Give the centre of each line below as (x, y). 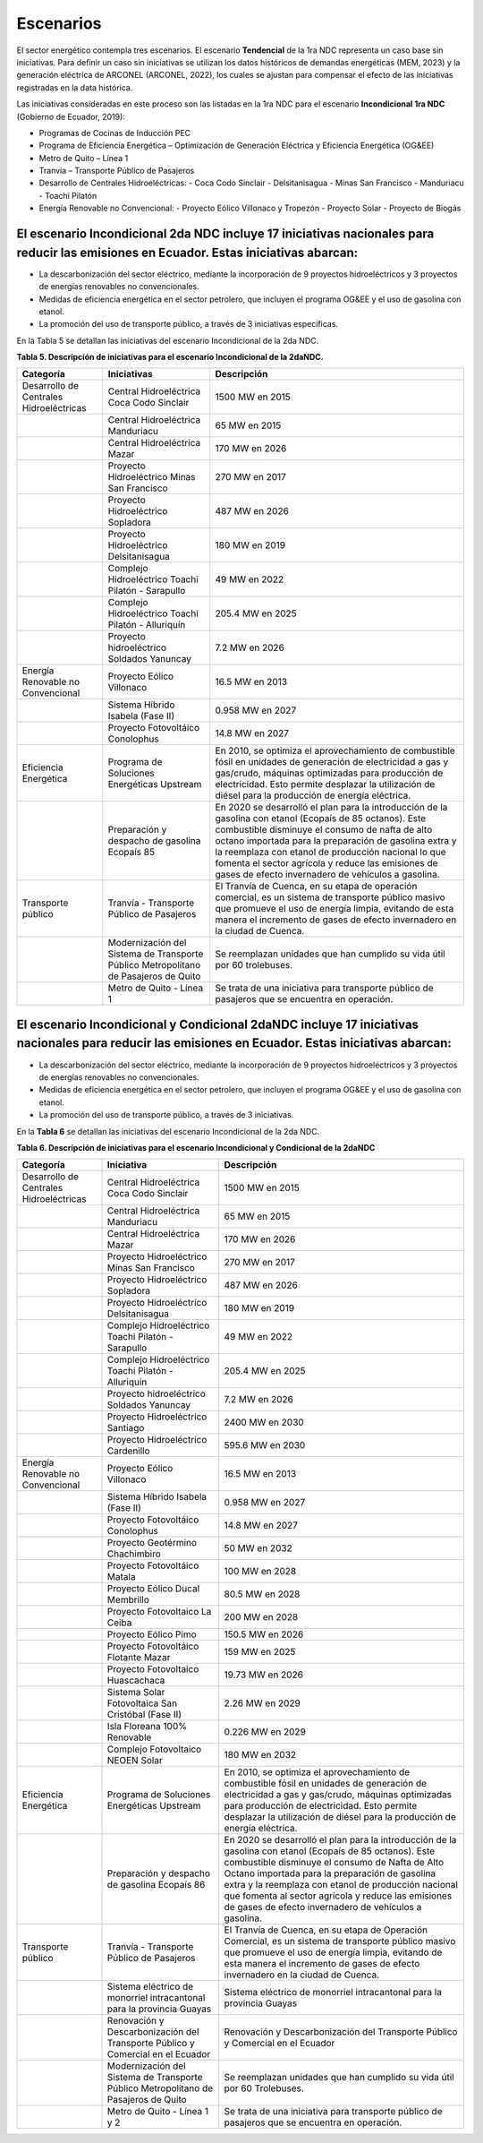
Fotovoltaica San (142, 1703)
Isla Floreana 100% (147, 1727)
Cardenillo (129, 1451)
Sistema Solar (136, 1693)
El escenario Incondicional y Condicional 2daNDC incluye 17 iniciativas (218, 1024)
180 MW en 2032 (260, 1755)
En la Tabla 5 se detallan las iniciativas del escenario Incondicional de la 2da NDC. (168, 340)
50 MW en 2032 (258, 1548)
